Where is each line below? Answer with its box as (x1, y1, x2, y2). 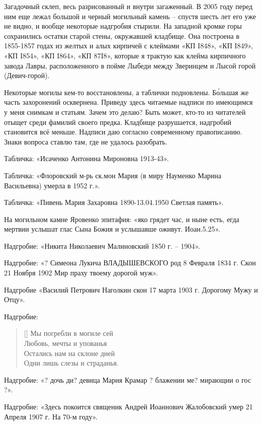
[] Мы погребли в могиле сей (24, 328, 113, 338)
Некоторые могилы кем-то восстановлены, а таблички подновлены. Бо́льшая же (4, 87, 249, 97)
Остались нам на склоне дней (24, 347, 115, 358)
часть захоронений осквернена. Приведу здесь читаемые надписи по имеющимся (4, 97, 253, 107)
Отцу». (4, 294, 25, 305)
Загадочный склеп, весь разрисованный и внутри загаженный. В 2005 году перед (4, 1, 253, 11)
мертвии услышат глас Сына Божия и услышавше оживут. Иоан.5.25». (4, 224, 221, 234)
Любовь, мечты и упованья (24, 338, 107, 348)
